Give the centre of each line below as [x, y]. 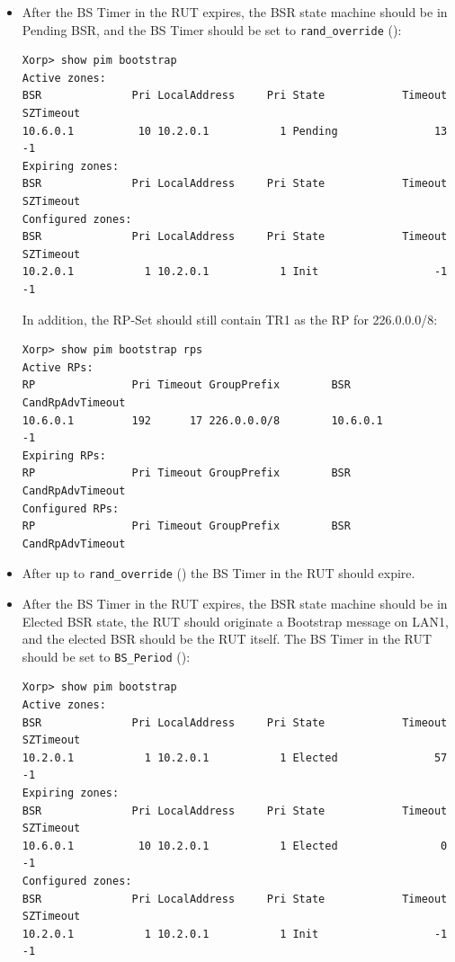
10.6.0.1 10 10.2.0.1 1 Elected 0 [235, 846]
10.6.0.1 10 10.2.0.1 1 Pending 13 [235, 131]
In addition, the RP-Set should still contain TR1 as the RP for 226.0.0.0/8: [230, 319]
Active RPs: [58, 367]
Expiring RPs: [64, 455]
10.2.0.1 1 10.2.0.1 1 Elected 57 [235, 757]
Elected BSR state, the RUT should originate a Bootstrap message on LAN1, [235, 621]
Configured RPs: [71, 508]
